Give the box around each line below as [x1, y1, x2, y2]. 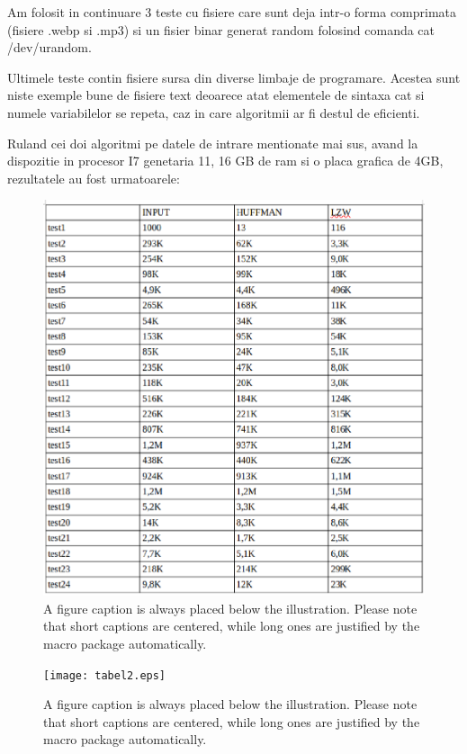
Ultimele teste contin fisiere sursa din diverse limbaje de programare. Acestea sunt [7, 67, 461, 86]
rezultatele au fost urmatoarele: [7, 168, 180, 187]
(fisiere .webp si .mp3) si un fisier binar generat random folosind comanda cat [7, 20, 436, 39]
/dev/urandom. [7, 38, 92, 57]
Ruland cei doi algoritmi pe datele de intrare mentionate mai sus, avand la [7, 133, 418, 152]
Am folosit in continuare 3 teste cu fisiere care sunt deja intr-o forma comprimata [7, 3, 457, 21]
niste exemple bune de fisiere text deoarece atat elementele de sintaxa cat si [7, 85, 425, 104]
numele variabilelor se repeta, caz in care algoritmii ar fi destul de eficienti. [7, 103, 420, 121]
